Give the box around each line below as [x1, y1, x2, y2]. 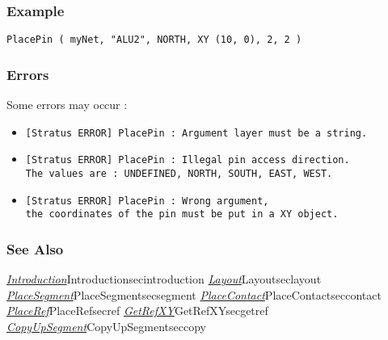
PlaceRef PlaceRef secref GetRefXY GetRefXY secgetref [6, 302, 268, 319]
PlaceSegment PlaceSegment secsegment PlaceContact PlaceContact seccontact [6, 286, 382, 303]
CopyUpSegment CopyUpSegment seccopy [6, 317, 206, 334]
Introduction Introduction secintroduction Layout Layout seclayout [6, 271, 322, 288]
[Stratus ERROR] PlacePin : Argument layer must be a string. [25, 127, 368, 139]
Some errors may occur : [6, 96, 128, 113]
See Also [6, 238, 64, 258]
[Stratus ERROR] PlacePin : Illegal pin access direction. [25, 154, 350, 166]
